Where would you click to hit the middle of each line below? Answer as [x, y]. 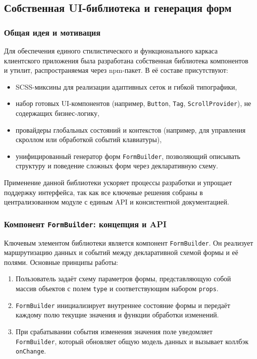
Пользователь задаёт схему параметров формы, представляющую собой [123, 279]
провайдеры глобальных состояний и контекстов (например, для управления [130, 129]
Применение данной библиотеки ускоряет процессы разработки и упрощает [118, 182]
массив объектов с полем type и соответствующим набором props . [117, 288]
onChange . [31, 351]
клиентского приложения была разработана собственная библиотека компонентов [126, 60]
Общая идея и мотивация [52, 32]
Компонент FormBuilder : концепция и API [85, 224]
